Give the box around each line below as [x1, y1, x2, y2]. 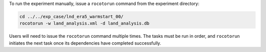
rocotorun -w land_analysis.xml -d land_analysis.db [19, 21, 150, 26]
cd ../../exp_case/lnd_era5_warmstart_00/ [19, 14, 124, 19]
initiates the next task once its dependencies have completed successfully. [9, 40, 162, 46]
